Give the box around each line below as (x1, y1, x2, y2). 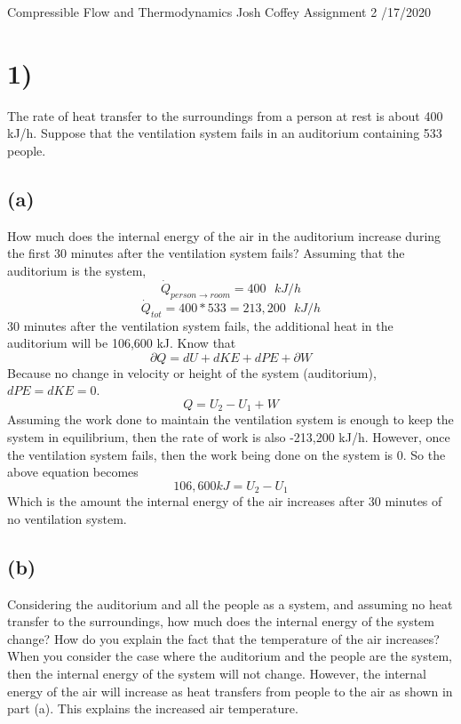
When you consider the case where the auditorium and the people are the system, (7, 647, 452, 665)
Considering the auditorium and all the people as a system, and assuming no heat (7, 594, 453, 613)
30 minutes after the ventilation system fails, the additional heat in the (7, 316, 393, 334)
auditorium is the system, (7, 261, 147, 279)
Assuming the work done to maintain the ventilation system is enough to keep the (7, 410, 454, 429)
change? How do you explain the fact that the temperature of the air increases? (7, 629, 440, 648)
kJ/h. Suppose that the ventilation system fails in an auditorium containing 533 (7, 124, 442, 142)
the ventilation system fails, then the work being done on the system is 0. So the (7, 445, 446, 463)
